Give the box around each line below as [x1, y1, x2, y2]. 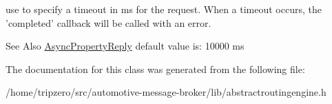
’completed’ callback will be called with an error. [6, 15, 211, 30]
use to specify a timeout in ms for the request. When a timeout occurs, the [6, 2, 322, 16]
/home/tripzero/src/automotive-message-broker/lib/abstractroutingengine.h [6, 85, 326, 99]
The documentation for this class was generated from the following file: [6, 61, 305, 76]
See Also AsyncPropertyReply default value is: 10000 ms [6, 39, 245, 53]
